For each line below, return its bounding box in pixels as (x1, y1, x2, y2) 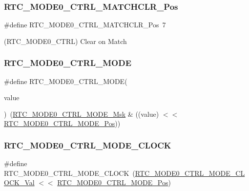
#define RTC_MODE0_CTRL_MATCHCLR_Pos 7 (4, 20, 166, 30)
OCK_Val (4, 177, 35, 188)
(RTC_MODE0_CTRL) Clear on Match (4, 36, 127, 46)
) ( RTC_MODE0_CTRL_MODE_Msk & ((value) (4, 108, 159, 119)
